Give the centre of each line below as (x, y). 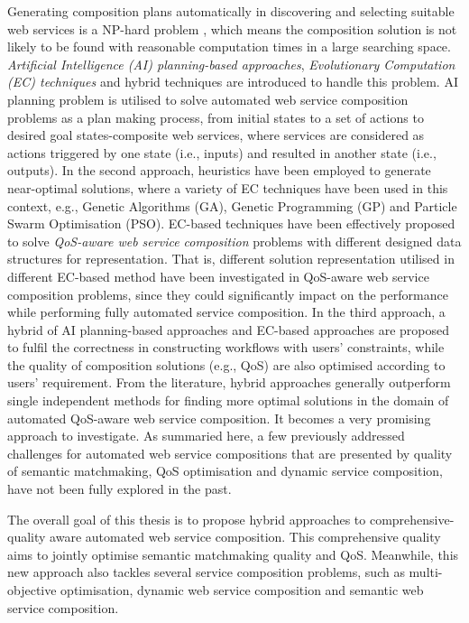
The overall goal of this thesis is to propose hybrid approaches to (187, 519)
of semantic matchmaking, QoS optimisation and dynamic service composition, (225, 471)
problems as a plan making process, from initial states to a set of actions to (216, 117)
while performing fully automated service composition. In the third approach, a (226, 312)
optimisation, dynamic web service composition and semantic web (242, 590)
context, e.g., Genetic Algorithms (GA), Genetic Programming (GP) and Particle (232, 205)
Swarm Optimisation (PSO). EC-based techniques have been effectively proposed (231, 223)
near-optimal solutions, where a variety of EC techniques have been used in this (228, 187)
